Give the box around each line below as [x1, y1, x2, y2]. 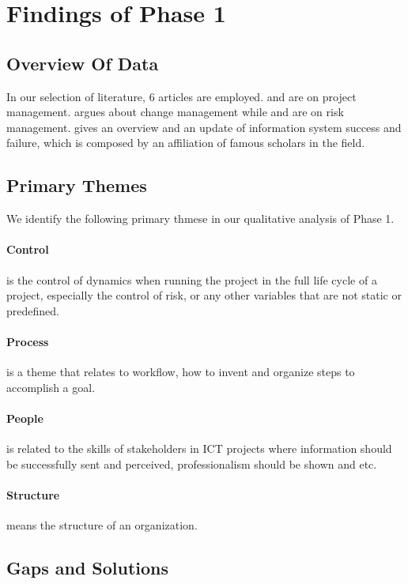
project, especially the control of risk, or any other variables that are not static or [6, 287, 402, 303]
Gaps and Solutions [6, 556, 169, 580]
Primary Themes [6, 173, 147, 198]
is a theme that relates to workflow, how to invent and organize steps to [6, 364, 355, 380]
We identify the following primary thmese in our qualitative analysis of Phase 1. [6, 210, 395, 227]
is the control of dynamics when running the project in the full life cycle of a [6, 271, 377, 288]
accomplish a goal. [6, 379, 96, 395]
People [6, 409, 43, 426]
